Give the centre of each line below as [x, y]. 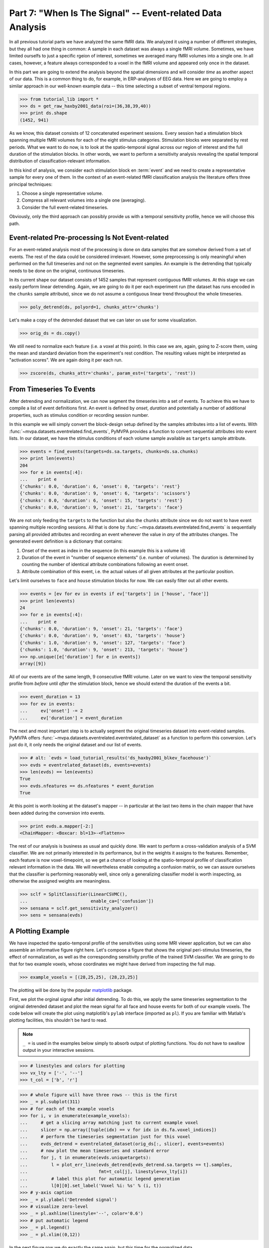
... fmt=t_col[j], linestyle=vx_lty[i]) [104, 1172]
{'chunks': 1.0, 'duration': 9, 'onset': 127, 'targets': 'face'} [102, 642]
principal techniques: [31, 184]
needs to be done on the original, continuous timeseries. [67, 271]
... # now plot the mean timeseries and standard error [95, 1150]
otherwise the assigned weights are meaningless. [60, 881]
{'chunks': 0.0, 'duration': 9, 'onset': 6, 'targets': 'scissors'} [105, 493]
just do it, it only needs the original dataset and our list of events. [75, 745]
